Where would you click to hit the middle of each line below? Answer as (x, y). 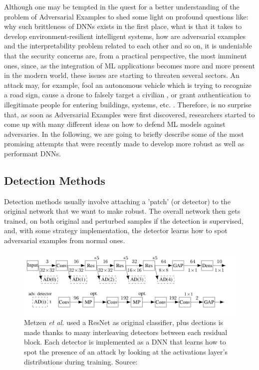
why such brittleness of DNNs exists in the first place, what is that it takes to (123, 26)
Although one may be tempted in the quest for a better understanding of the (122, 6)
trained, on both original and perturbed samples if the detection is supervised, (124, 220)
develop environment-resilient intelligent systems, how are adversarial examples (125, 36)
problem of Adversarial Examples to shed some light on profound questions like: (126, 16)
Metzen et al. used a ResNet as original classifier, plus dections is (124, 322)
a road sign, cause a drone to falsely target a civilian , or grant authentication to (127, 95)
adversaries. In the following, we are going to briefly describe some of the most (124, 134)
